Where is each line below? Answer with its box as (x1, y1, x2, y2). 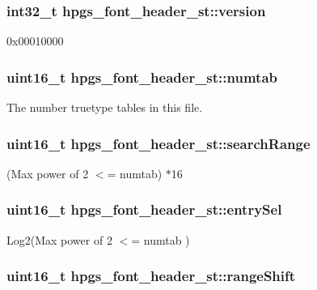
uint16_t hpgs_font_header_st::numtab (6, 66, 277, 87)
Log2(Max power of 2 (6, 231, 112, 248)
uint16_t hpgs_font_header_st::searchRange (6, 133, 311, 153)
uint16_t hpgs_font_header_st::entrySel (6, 199, 282, 220)
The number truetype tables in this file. (6, 99, 203, 116)
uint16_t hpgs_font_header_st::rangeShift (6, 266, 296, 286)
